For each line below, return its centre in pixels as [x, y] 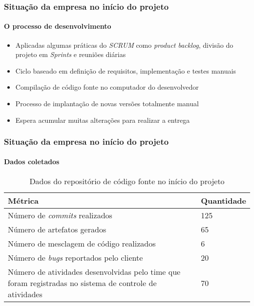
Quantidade [223, 200]
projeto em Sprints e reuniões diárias [71, 54]
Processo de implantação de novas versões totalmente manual [107, 104]
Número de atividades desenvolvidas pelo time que [94, 271]
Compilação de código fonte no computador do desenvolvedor [107, 87]
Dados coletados [32, 161]
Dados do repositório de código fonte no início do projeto [127, 181]
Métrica [23, 200]
